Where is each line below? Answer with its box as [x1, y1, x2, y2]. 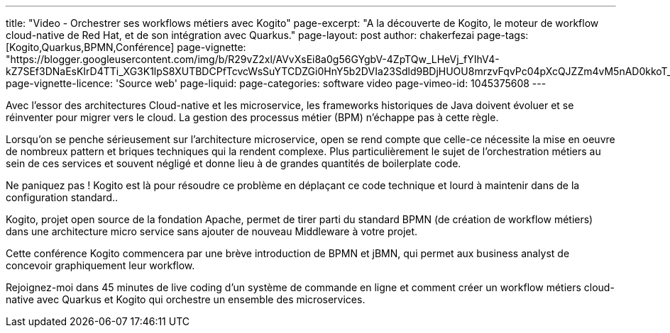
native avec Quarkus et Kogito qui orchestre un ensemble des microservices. [6, 293, 366, 305]
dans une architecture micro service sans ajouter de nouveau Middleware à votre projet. [6, 225, 418, 237]
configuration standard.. [6, 191, 119, 203]
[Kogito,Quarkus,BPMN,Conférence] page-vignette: [6, 41, 246, 53]
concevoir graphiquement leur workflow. [6, 259, 195, 271]
